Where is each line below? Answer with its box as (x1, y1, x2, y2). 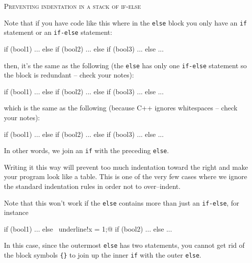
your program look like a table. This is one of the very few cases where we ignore (4, 171, 247, 182)
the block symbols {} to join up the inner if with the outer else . (4, 250, 202, 260)
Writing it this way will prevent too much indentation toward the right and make (4, 161, 248, 172)
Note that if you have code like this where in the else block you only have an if (4, 17, 247, 27)
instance (4, 207, 28, 217)
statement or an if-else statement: (4, 27, 112, 37)
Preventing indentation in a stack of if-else (4, 1, 141, 11)
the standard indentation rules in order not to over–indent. (4, 181, 181, 191)
